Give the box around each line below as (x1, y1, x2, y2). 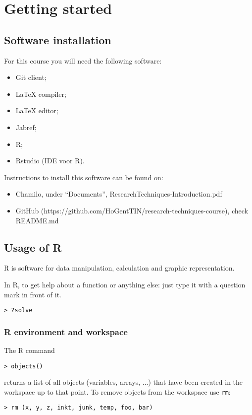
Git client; (15, 72, 47, 82)
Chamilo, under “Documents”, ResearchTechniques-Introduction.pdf (15, 189, 222, 199)
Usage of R (4, 239, 62, 255)
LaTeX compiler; (15, 88, 66, 99)
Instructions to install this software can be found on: (4, 172, 163, 182)
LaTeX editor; (15, 105, 58, 116)
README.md (15, 215, 59, 225)
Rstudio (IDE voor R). (15, 155, 85, 166)
